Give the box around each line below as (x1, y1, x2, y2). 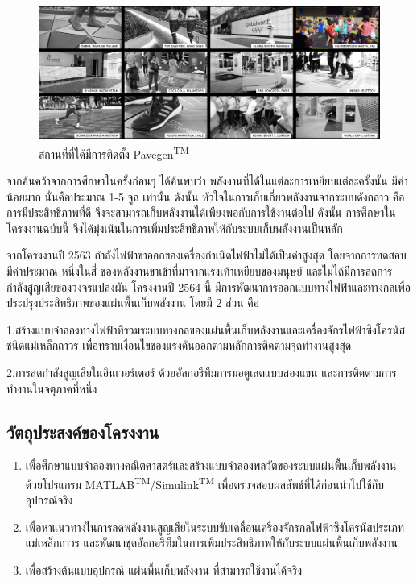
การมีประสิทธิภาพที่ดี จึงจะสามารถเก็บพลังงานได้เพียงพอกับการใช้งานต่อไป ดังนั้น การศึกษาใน (6, 204, 396, 221)
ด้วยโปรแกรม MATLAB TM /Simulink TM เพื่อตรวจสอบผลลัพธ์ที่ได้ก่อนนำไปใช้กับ (25, 473, 384, 492)
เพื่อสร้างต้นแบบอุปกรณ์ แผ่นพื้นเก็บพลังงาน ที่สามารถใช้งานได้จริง (25, 562, 303, 578)
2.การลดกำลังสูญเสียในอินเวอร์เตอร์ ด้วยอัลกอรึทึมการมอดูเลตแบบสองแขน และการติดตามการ (6, 363, 397, 380)
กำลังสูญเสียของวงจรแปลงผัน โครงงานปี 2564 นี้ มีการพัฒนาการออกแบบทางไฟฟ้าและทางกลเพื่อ (6, 278, 411, 295)
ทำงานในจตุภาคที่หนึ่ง (6, 380, 97, 396)
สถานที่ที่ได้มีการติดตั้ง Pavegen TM (39, 143, 189, 162)
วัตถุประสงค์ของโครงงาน (6, 419, 159, 444)
